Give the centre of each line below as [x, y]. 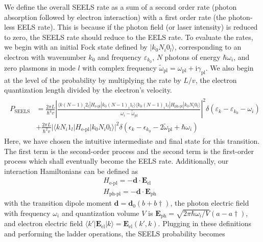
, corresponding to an [208, 47]
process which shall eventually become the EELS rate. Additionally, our [116, 161]
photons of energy [193, 57]
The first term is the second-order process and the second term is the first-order [129, 151]
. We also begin [230, 67]
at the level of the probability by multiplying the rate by [93, 80]
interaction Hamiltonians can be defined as [71, 171]
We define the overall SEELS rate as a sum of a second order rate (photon [121, 7]
